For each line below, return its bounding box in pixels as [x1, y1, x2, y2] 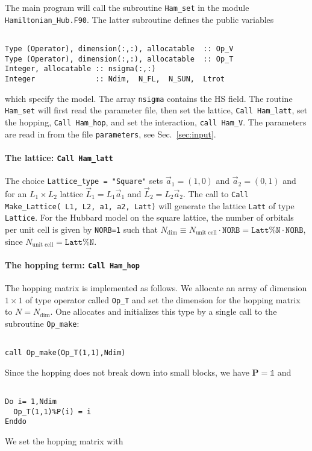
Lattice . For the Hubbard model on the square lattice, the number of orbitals [5, 211, 294, 224]
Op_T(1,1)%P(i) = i [13, 407, 92, 416]
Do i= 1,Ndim [5, 397, 57, 406]
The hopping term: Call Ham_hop [5, 258, 140, 271]
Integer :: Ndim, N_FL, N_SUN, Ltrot [5, 74, 225, 83]
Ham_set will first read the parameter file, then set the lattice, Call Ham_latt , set [5, 104, 308, 116]
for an [5, 187, 27, 200]
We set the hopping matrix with [5, 435, 123, 447]
